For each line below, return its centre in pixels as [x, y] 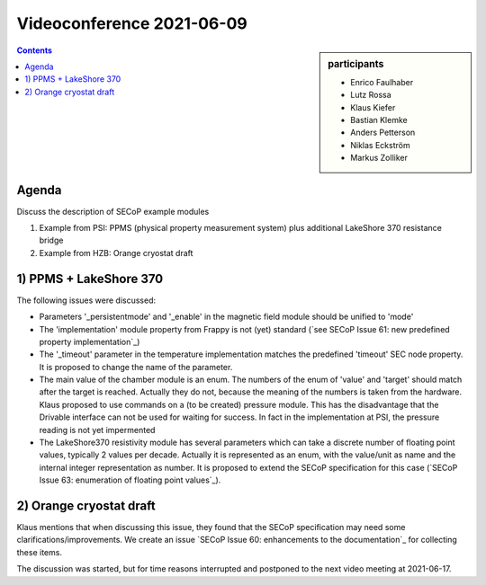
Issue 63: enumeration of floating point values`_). [130, 480]
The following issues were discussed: [86, 300]
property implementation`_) [90, 341]
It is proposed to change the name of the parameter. [136, 367]
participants [356, 64]
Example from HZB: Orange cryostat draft [116, 253]
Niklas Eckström [380, 145]
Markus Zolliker [379, 158]
